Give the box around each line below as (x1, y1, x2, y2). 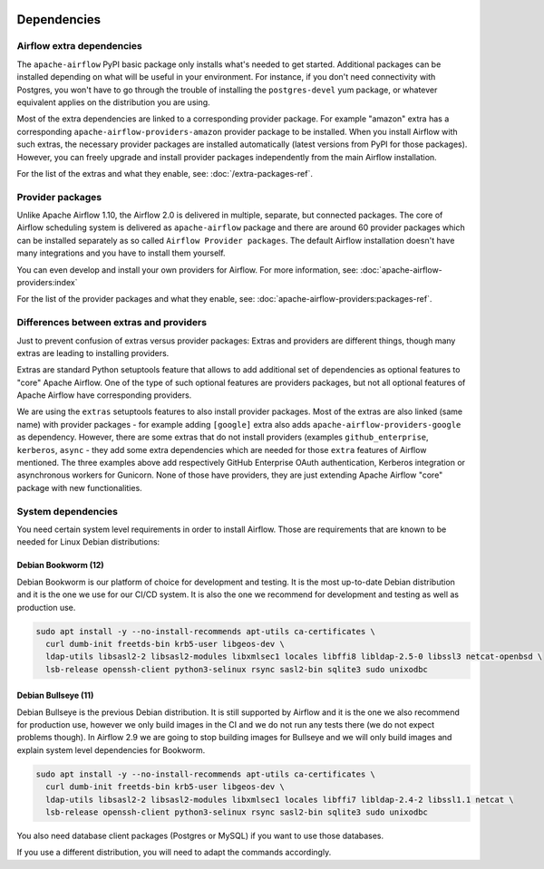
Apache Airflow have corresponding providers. (16, 390, 192, 401)
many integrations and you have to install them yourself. (16, 247, 226, 258)
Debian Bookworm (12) (16, 560, 104, 571)
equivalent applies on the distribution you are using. (16, 96, 210, 108)
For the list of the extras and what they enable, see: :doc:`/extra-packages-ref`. (16, 168, 313, 179)
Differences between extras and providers (16, 316, 208, 329)
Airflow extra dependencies (16, 40, 142, 53)
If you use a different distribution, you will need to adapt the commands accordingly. (16, 847, 332, 858)
